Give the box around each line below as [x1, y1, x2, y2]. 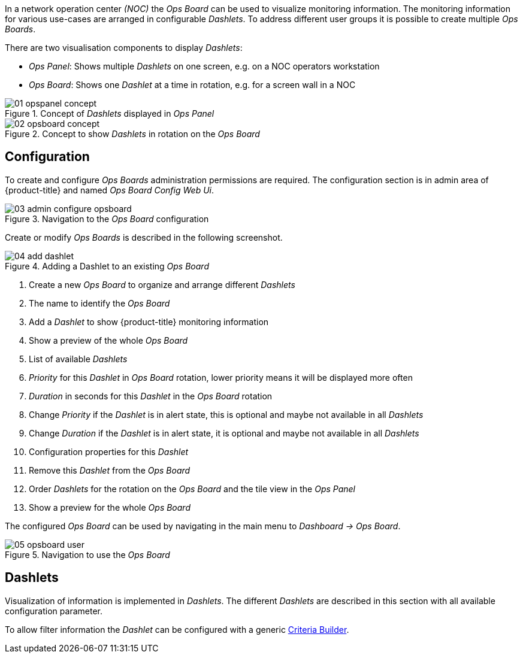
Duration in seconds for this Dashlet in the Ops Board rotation [29, 390, 273, 401]
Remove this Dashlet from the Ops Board [29, 465, 191, 475]
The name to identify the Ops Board [29, 298, 170, 308]
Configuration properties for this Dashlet [29, 446, 189, 457]
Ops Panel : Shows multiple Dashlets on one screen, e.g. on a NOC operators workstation [29, 61, 380, 71]
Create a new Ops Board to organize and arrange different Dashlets [29, 279, 295, 290]
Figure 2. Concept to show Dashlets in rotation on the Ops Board [5, 129, 260, 139]
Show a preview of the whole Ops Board [29, 335, 188, 345]
